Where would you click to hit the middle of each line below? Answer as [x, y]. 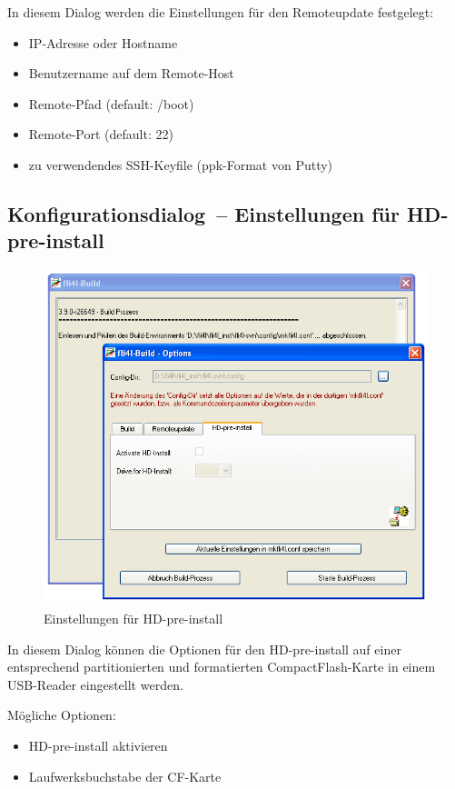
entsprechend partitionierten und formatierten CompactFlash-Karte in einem [222, 667]
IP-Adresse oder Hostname [103, 42]
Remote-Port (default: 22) [101, 134]
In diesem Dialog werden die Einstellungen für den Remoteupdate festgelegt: [221, 12]
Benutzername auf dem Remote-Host [131, 73]
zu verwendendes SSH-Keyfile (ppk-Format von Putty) [181, 164]
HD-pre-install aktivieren [98, 745]
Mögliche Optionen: [62, 715]
